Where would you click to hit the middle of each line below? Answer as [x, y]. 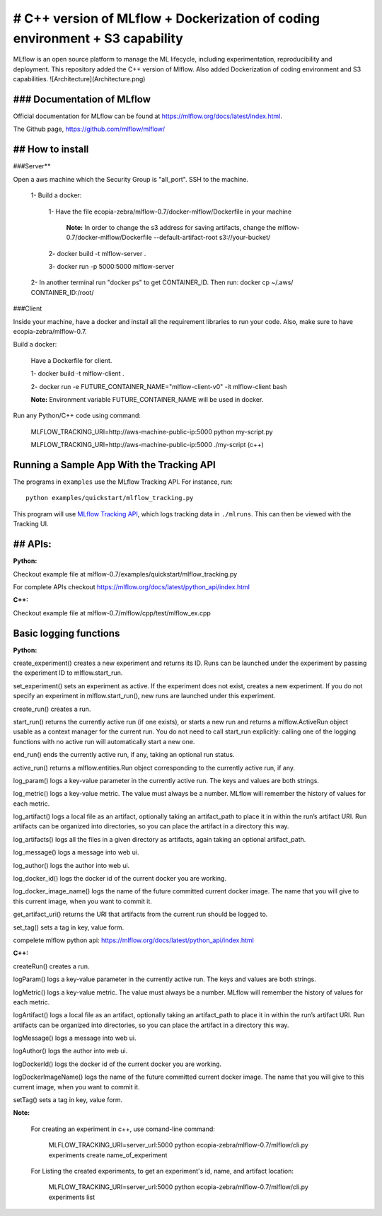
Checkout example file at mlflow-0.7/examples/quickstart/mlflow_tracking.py [125, 574]
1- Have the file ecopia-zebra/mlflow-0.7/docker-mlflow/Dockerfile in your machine [170, 212]
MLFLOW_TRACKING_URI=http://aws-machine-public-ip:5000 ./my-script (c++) [147, 445]
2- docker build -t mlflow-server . [97, 253]
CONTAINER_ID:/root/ [62, 292]
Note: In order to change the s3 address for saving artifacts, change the [171, 227]
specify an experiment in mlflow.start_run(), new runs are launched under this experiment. [144, 696]
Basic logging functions [66, 633]
